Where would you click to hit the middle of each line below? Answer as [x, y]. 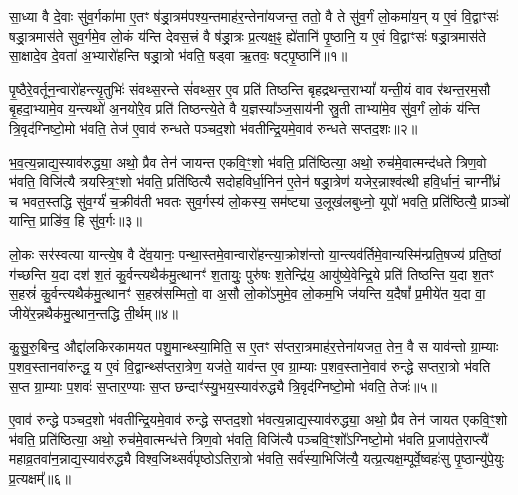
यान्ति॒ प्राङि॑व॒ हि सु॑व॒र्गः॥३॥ [75, 220]
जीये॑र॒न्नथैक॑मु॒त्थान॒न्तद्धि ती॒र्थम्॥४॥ [94, 312]
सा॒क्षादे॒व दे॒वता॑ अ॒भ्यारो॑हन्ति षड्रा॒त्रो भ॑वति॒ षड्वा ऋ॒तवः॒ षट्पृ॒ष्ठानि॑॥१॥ [178, 55]
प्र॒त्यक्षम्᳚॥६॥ [40, 477]
